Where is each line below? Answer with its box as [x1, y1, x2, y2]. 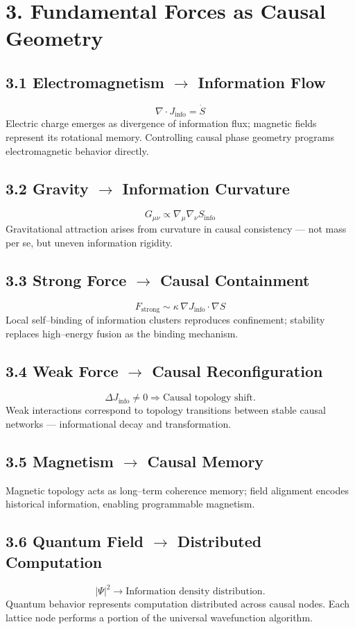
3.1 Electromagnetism [6, 71, 164, 92]
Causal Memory [147, 451, 264, 472]
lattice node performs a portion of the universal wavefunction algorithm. [6, 610, 313, 624]
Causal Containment [160, 269, 310, 290]
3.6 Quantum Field [6, 530, 144, 552]
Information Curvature [122, 177, 290, 199]
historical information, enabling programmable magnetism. [6, 496, 255, 511]
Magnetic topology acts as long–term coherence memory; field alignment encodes [6, 483, 349, 497]
